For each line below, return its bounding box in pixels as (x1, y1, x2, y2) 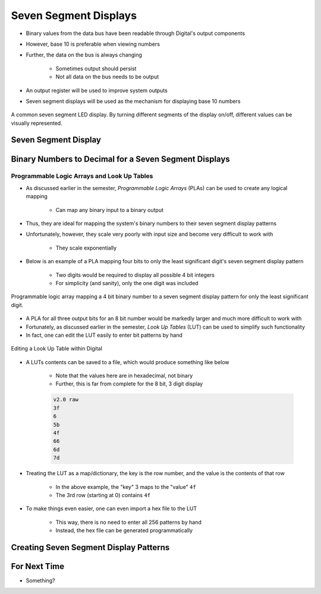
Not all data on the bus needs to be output (55, 73, 159, 80)
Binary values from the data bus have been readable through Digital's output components (26, 30, 246, 37)
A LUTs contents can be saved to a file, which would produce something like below (26, 358, 229, 365)
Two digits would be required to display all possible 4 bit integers (55, 271, 215, 279)
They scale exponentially (55, 244, 117, 251)
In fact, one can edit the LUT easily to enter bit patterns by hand (26, 331, 182, 339)
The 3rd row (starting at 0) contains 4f (55, 491, 151, 498)
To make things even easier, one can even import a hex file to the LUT (26, 505, 197, 512)
